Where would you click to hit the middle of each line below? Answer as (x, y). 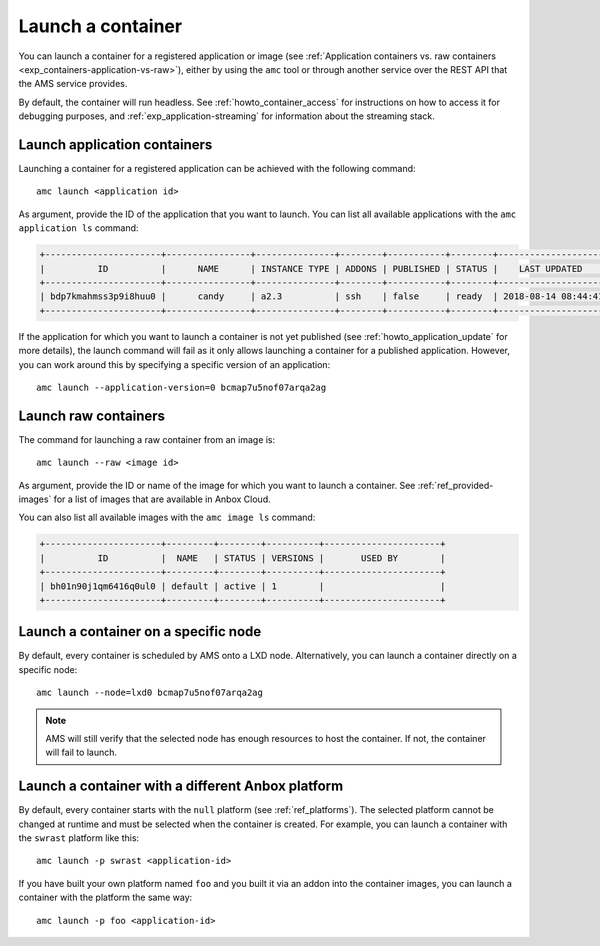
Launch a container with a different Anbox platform (181, 786)
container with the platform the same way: (105, 897)
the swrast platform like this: (79, 838)
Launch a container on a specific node (140, 631)
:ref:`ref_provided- (455, 485)
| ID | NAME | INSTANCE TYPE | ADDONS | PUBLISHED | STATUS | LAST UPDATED (311, 268)
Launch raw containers (91, 415)
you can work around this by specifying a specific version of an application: (174, 364)
